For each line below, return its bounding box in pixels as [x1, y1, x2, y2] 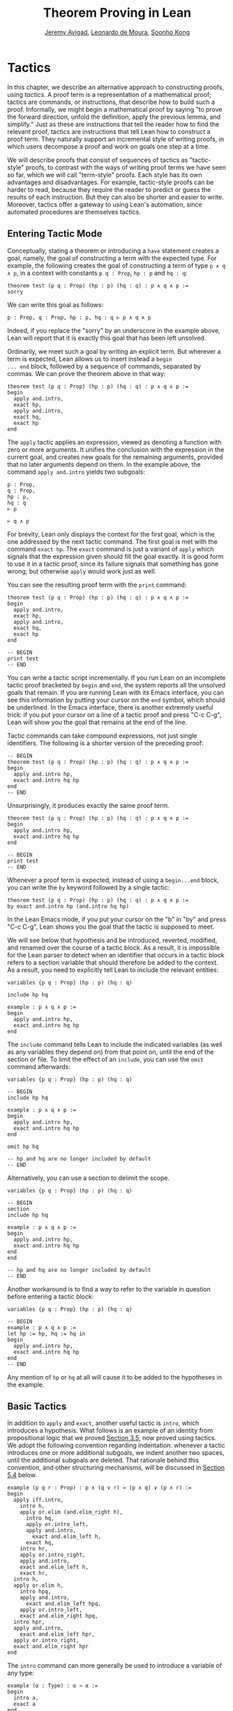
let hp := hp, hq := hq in [7, 1330, 86, 1337]
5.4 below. [7, 1471, 37, 1479]
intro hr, [20, 1546, 49, 1553]
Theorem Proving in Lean [43, 5, 192, 21]
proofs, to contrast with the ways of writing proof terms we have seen [25, 163, 227, 172]
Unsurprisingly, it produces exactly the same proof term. [7, 801, 170, 809]
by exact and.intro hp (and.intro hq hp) [7, 902, 130, 910]
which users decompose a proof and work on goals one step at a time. [7, 142, 211, 151]
